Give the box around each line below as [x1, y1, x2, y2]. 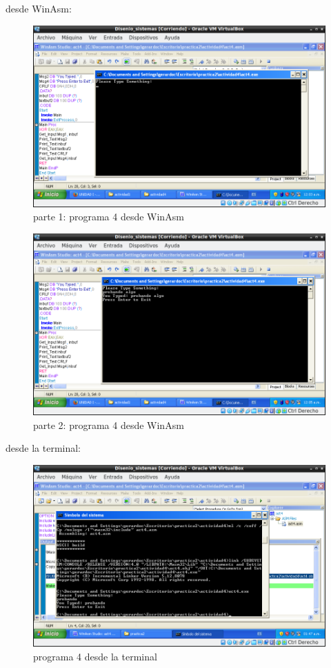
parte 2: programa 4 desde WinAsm [33, 417, 184, 432]
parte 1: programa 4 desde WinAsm [33, 209, 184, 224]
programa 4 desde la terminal [33, 649, 157, 663]
